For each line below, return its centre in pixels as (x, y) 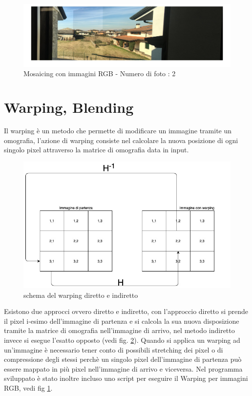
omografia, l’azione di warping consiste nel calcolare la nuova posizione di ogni (121, 140)
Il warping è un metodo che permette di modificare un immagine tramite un (118, 131)
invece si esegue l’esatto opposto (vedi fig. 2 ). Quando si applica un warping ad (122, 340)
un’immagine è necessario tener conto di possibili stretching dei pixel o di (114, 349)
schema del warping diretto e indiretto (81, 295)
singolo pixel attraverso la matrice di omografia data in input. (96, 150)
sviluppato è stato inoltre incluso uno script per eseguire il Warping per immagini (126, 378)
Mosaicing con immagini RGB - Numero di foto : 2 (100, 73)
